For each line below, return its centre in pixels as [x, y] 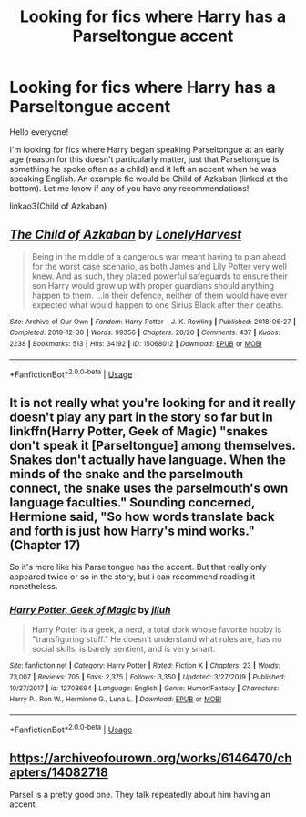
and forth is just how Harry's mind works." [132, 531]
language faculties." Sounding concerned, [133, 502]
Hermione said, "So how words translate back [142, 516]
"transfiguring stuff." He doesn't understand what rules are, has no [157, 639]
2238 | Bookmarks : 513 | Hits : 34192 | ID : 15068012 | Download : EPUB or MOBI [136, 344]
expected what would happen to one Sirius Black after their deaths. [158, 305]
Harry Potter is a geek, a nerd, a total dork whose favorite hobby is [157, 629]
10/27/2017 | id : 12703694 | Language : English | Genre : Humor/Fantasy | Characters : [144, 688]
